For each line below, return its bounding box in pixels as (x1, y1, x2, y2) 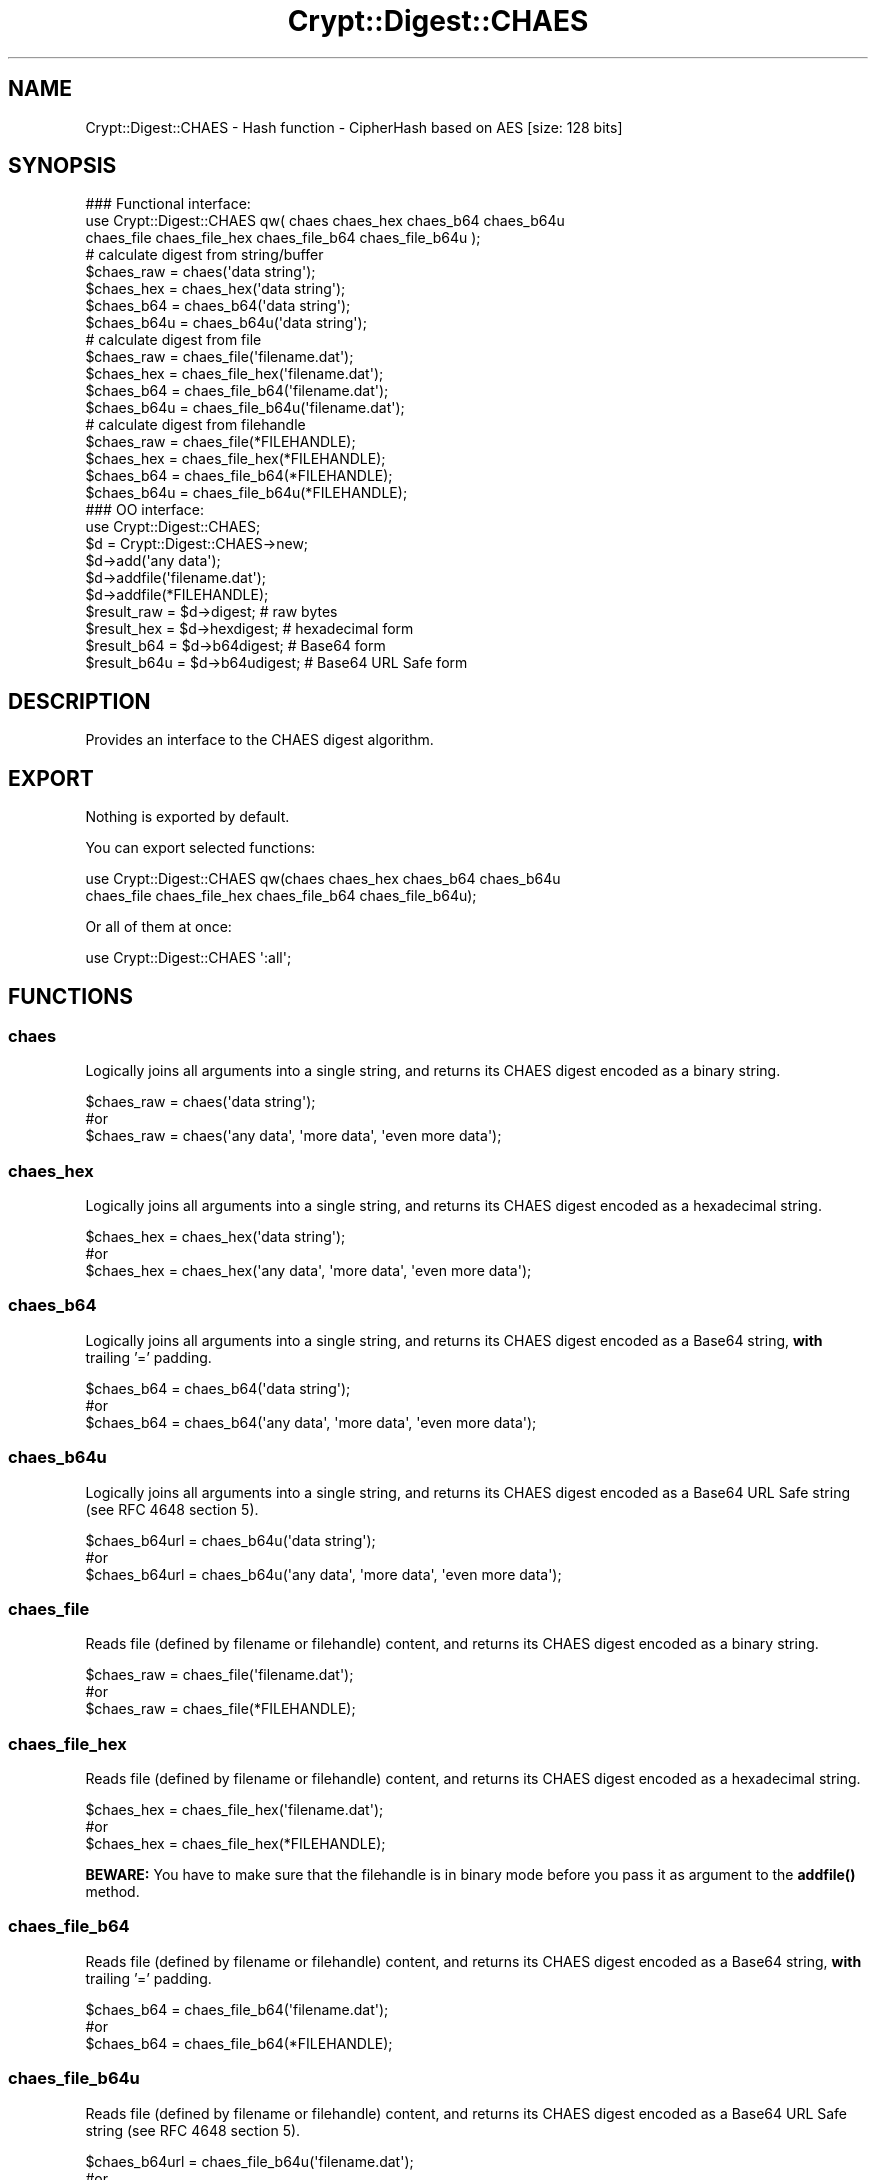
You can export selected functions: (85, 839, 316, 857)
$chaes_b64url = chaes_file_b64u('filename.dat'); (85, 2152, 414, 2170)
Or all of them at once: (85, 918, 232, 936)
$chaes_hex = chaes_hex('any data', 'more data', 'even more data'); (85, 1262, 532, 1280)
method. (85, 1883, 140, 1901)
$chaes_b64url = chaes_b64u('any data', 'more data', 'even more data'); (85, 1565, 562, 1583)
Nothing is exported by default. (85, 808, 290, 826)
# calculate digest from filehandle (85, 416, 306, 434)
